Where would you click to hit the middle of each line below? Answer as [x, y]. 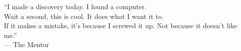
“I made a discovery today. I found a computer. [75, 6]
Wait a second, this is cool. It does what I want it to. [84, 16]
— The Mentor [27, 44]
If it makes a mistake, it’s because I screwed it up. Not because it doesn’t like [120, 25]
